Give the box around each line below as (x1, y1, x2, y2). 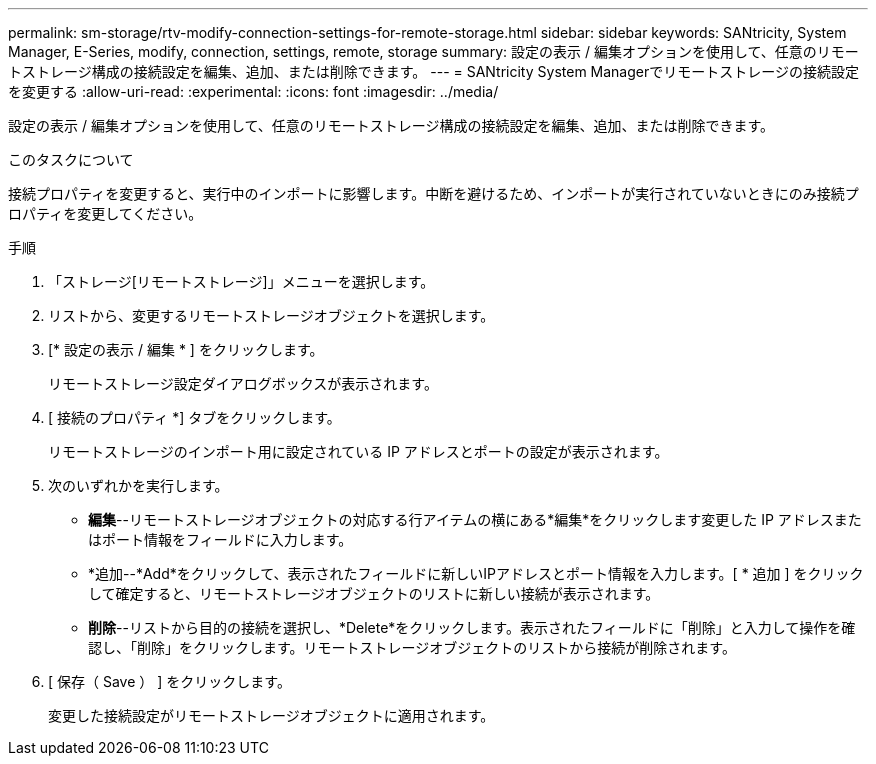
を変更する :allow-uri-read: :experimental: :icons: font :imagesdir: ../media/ (8, 83, 499, 100)
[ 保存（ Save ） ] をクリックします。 (48, 673, 291, 690)
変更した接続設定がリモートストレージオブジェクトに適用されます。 (48, 707, 495, 724)
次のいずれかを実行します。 (48, 477, 229, 494)
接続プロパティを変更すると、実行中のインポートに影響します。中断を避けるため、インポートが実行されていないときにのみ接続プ (8, 185, 859, 202)
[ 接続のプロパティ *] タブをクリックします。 (48, 409, 341, 426)
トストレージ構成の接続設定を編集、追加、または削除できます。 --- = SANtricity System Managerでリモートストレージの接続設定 (8, 63, 859, 80)
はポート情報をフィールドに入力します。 (88, 531, 353, 548)
